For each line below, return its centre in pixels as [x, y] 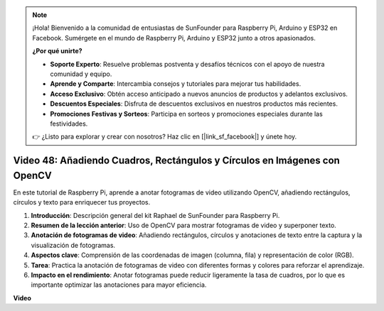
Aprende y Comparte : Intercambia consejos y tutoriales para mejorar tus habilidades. [176, 84]
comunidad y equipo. [81, 74]
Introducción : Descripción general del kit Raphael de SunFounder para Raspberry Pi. [155, 215]
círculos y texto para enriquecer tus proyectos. [82, 202]
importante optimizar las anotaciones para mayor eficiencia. [119, 285]
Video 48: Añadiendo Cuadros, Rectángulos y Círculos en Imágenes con [177, 161]
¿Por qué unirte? [57, 51]
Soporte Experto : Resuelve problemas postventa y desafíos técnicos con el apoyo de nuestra [187, 64]
